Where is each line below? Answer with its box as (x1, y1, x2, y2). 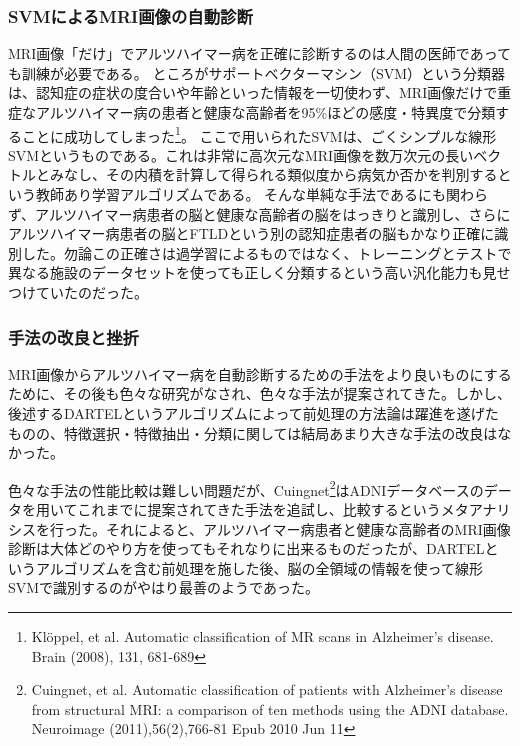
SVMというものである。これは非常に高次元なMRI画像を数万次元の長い (8, 144, 474, 165)
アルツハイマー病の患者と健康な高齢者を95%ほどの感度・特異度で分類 (35, 102, 496, 122)
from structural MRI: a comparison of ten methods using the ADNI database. (31, 698, 509, 719)
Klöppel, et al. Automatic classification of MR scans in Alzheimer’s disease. (31, 626, 494, 646)
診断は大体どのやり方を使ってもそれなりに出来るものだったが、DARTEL (8, 538, 485, 559)
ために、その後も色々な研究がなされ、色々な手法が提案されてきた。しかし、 (8, 383, 511, 404)
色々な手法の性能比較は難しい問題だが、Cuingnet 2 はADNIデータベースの (8, 476, 484, 500)
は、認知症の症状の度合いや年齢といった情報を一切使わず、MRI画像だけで (8, 82, 498, 103)
